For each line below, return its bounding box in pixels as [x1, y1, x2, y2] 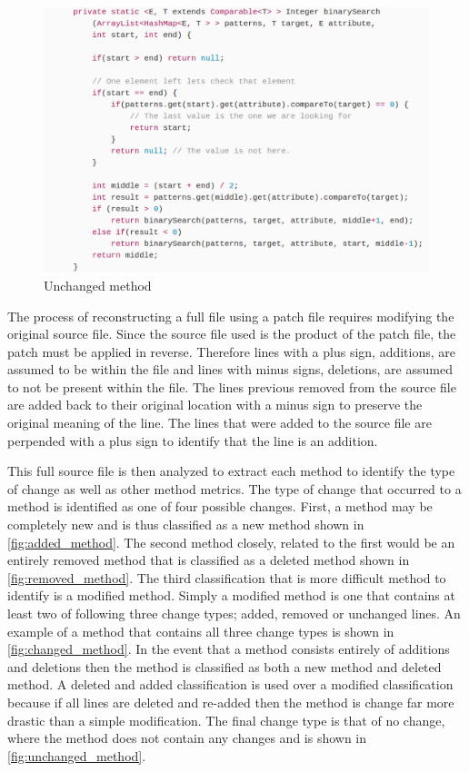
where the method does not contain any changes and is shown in [7, 728, 367, 747]
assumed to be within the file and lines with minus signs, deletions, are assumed [7, 360, 453, 379]
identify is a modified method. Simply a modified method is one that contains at [7, 586, 455, 605]
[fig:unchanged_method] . [7, 746, 146, 765]
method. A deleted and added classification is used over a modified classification [7, 675, 454, 694]
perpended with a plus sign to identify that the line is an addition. [7, 431, 378, 450]
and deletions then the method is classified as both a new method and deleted [7, 657, 442, 676]
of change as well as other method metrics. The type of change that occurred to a [7, 479, 462, 498]
